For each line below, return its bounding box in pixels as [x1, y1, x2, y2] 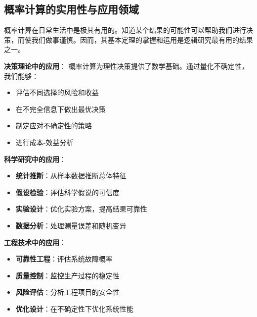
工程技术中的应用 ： [4, 237, 66, 247]
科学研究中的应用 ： [4, 154, 66, 164]
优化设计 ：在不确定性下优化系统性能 [15, 303, 133, 314]
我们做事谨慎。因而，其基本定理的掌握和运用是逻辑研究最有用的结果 [31, 34, 253, 45]
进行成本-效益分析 [15, 137, 74, 147]
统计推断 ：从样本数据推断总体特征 [15, 170, 127, 181]
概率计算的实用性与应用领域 [4, 1, 139, 17]
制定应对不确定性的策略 [15, 120, 92, 131]
